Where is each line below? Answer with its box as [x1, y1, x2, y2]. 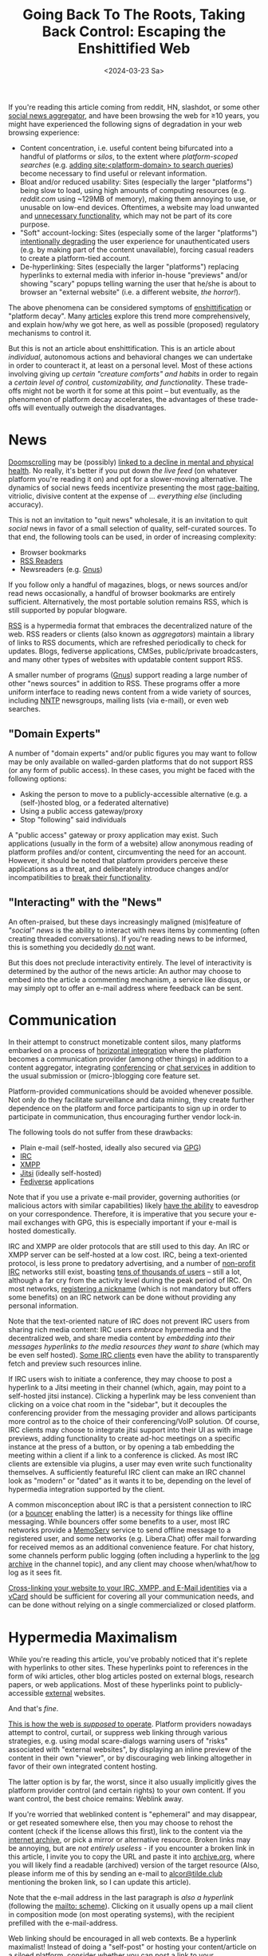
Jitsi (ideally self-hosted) [19, 1169, 102, 1178]
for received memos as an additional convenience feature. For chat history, [8, 1542, 255, 1552]
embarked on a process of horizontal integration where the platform [8, 1046, 231, 1055]
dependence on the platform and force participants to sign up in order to [8, 1103, 247, 1114]
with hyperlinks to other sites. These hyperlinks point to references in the [8, 1663, 249, 1673]
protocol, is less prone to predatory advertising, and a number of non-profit [8, 1259, 256, 1268]
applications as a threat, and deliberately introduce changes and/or [8, 864, 229, 873]
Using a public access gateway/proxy [19, 806, 144, 815]
